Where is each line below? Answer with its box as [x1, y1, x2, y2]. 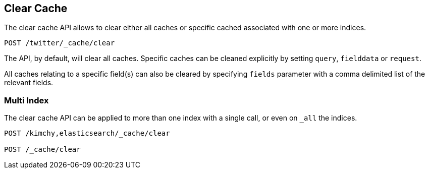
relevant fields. [4, 78, 53, 87]
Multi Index [4, 95, 49, 105]
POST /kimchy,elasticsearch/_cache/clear [4, 129, 170, 138]
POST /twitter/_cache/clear [4, 39, 115, 47]
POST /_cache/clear [4, 145, 81, 154]
